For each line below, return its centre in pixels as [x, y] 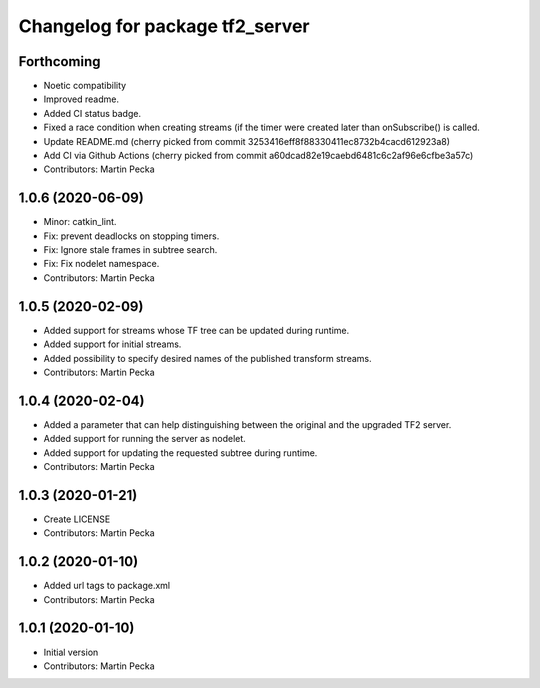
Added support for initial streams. [112, 344]
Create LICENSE [77, 519]
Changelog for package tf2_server [164, 26]
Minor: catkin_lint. [80, 222]
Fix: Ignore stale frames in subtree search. [130, 250]
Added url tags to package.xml [106, 586]
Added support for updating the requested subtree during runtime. [180, 452]
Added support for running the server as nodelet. [145, 439]
